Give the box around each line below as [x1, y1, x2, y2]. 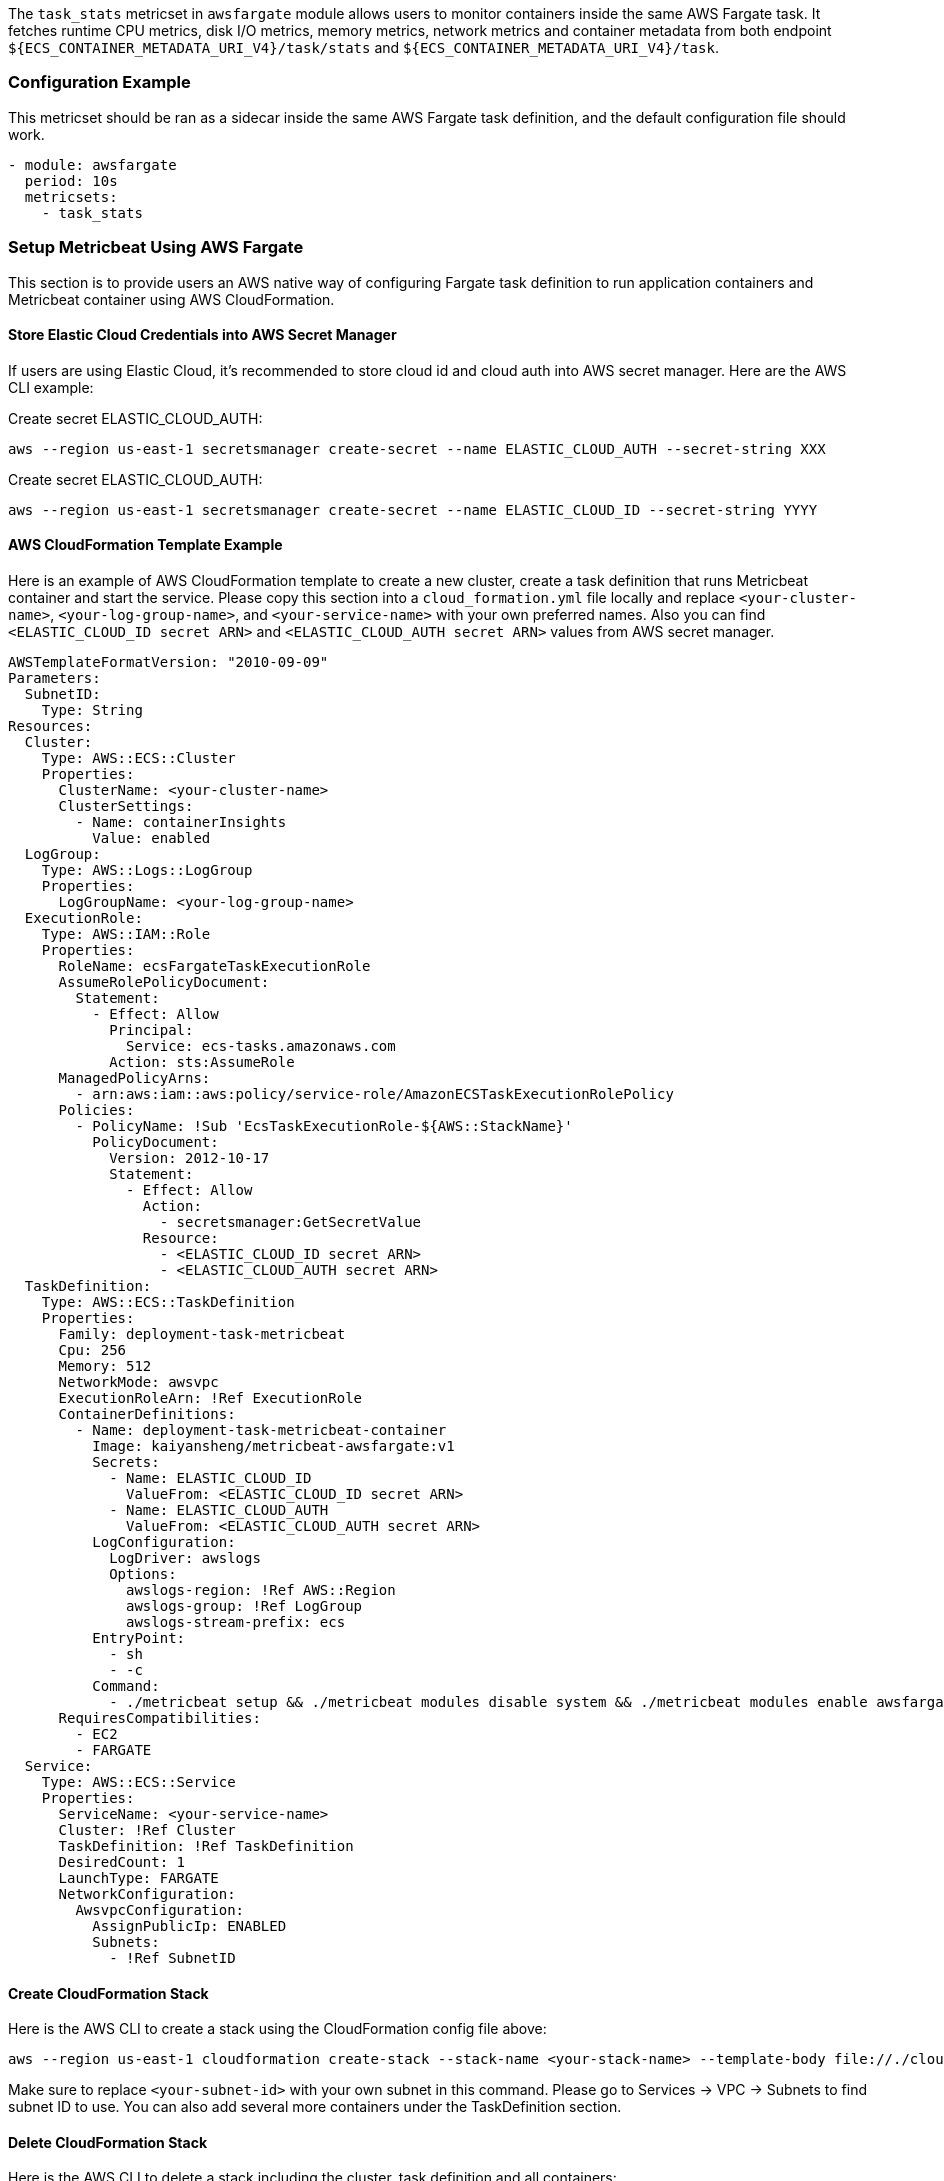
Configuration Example [8, 72, 191, 93]
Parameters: [8, 669, 101, 686]
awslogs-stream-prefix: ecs [126, 1613, 346, 1630]
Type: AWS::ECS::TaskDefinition [41, 1293, 295, 1310]
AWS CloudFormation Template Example [8, 536, 283, 554]
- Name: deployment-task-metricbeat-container [75, 1421, 447, 1438]
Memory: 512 [58, 1357, 152, 1374]
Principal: [109, 1021, 194, 1038]
